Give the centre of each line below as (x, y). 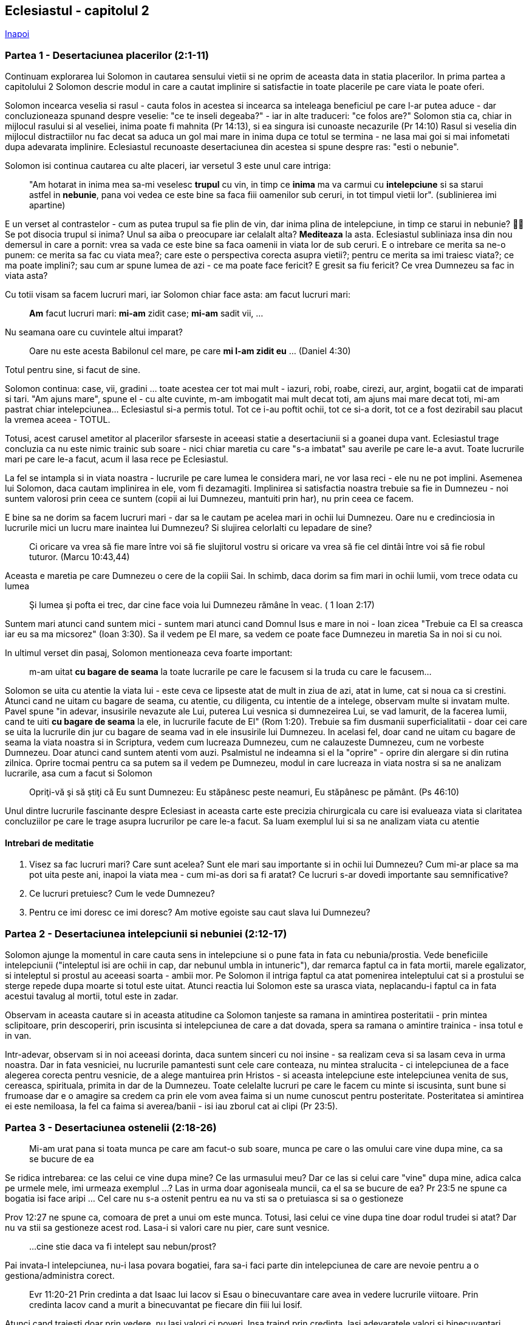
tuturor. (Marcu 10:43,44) (80, 557)
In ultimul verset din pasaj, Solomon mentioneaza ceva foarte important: (149, 653)
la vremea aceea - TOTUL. (58, 420)
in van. (18, 1036)
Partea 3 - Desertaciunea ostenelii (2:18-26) (111, 1127)
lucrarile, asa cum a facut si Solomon (79, 773)
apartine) (47, 205)
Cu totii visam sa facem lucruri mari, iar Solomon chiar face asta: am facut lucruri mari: (178, 295)
